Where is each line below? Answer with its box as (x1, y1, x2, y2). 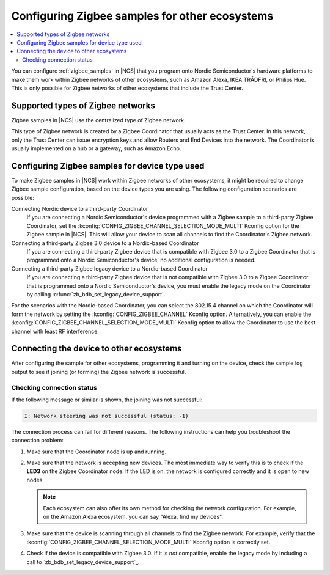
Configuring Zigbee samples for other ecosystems (11, 9, 274, 23)
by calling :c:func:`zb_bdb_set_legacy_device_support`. (26, 290, 166, 298)
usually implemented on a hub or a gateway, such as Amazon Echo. (11, 144, 182, 152)
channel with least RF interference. (11, 328, 99, 335)
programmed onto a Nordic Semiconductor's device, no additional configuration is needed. (26, 257, 256, 264)
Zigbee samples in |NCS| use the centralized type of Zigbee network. (11, 116, 186, 123)
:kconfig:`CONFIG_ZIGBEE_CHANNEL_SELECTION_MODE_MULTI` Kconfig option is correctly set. (26, 538, 271, 546)
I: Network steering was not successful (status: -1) (24, 412, 189, 419)
